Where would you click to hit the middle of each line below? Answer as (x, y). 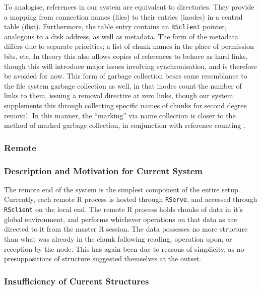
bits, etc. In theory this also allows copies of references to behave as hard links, (126, 56)
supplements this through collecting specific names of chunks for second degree (125, 105)
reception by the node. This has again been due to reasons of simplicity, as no (124, 248)
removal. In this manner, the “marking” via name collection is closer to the (120, 115)
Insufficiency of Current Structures (77, 281)
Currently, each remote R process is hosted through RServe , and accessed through (131, 199)
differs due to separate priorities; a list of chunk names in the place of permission (129, 46)
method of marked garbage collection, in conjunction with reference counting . (125, 125)
